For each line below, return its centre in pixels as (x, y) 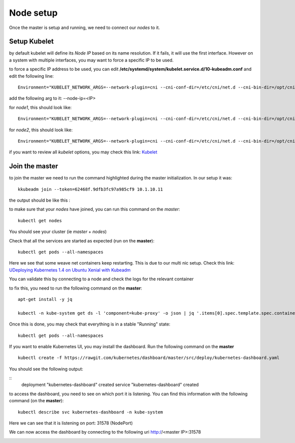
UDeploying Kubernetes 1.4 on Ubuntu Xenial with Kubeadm (70, 270)
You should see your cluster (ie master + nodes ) (58, 232)
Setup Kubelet (31, 42)
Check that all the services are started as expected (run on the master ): (82, 240)
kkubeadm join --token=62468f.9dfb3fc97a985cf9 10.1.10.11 (90, 189)
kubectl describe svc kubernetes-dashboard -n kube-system (90, 412)
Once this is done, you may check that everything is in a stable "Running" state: (90, 324)
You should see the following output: (46, 369)
